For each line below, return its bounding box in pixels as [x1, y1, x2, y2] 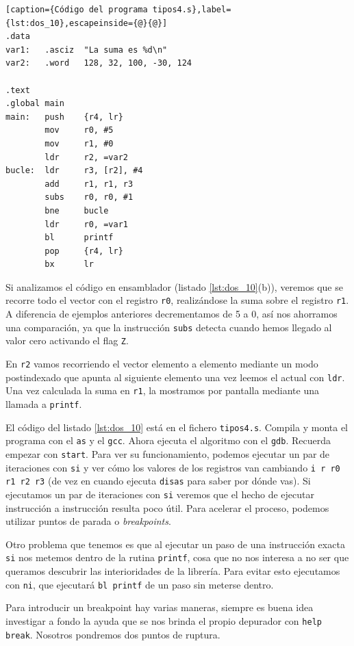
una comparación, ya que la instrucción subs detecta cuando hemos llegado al [5, 320, 332, 334]
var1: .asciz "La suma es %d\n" [5, 44, 168, 55]
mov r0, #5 [45, 125, 114, 135]
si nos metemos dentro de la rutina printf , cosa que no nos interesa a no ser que [5, 550, 349, 565]
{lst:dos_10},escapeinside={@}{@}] [5, 18, 168, 28]
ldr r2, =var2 [45, 152, 128, 162]
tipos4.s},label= [152, 5, 231, 14]
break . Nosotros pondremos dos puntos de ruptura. [5, 627, 220, 641]
